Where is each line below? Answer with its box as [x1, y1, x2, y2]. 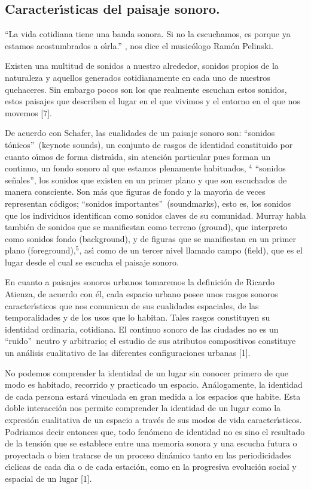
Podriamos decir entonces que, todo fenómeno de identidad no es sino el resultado [5, 425, 305, 437]
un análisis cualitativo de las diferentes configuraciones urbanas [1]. [5, 346, 251, 359]
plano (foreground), [5, 244, 76, 256]
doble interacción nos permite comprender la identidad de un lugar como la [5, 402, 281, 414]
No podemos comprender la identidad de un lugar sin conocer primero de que [5, 366, 289, 379]
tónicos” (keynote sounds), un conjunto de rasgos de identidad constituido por [5, 138, 293, 150]
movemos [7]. [5, 106, 53, 119]
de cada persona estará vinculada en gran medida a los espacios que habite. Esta [5, 390, 301, 402]
